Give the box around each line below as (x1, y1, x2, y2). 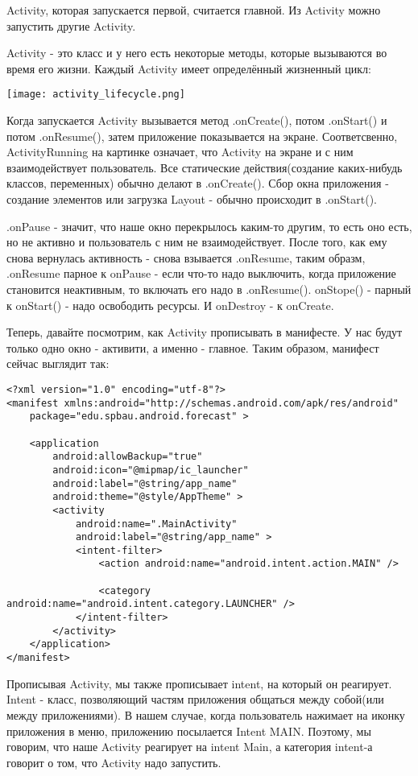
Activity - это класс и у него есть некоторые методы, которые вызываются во (6, 44, 387, 61)
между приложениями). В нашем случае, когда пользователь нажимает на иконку (6, 706, 405, 723)
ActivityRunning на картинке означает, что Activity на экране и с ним (6, 143, 354, 160)
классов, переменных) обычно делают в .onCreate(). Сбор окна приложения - (6, 175, 389, 192)
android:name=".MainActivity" (75, 518, 238, 530)
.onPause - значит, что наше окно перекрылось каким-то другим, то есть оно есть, (6, 217, 412, 234)
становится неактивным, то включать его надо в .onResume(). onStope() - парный (6, 280, 412, 297)
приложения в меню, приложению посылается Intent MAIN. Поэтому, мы (6, 722, 371, 739)
